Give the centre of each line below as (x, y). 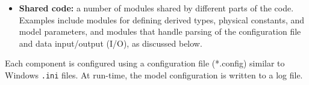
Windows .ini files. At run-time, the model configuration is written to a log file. (154, 75)
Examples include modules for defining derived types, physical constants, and (162, 19)
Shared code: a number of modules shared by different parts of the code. (156, 8)
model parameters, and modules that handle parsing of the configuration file (160, 31)
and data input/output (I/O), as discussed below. (111, 43)
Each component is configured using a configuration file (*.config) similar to (145, 63)
